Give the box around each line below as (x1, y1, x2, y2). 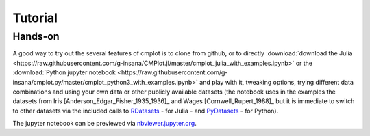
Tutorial (12, 10, 58, 25)
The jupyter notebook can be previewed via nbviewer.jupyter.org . (12, 120, 197, 128)
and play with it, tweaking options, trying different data (199, 78, 354, 86)
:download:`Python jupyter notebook (12, 68, 116, 77)
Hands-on (12, 30, 60, 42)
